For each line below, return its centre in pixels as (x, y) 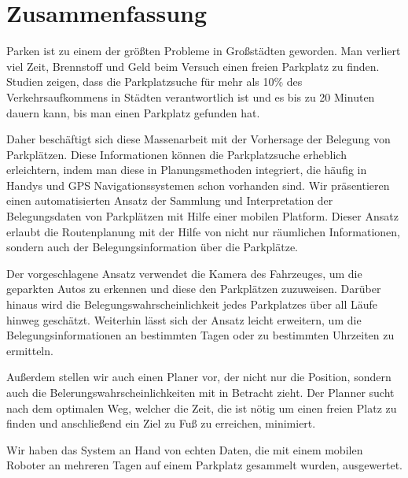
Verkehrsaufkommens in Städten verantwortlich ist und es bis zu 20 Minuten (191, 96)
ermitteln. (30, 350)
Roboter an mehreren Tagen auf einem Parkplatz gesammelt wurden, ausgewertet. (204, 465)
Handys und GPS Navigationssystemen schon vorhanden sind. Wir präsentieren (198, 185)
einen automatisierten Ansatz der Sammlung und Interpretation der (170, 200)
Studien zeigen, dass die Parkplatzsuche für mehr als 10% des (154, 82)
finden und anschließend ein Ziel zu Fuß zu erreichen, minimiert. (161, 423)
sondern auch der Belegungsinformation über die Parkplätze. (152, 247)
